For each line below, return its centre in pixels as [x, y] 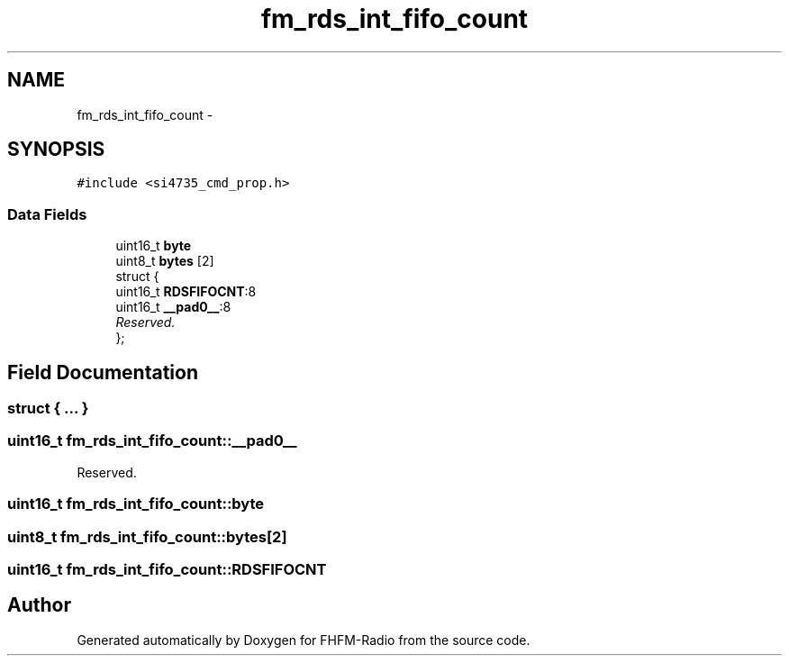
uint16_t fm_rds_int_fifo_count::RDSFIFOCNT [167, 569]
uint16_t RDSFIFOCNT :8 [186, 292]
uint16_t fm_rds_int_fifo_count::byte [136, 504]
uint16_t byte [154, 246]
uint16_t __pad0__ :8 [173, 307]
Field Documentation [103, 372]
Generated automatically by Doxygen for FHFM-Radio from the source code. [304, 640]
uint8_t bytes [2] [165, 261]
